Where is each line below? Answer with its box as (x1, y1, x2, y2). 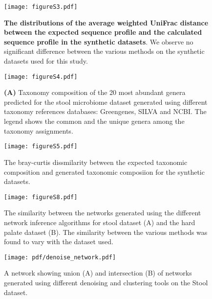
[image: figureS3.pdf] (4, 3, 78, 10)
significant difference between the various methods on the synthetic (4, 46, 205, 56)
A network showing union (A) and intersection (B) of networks (4, 268, 192, 278)
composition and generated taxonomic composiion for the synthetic (4, 166, 205, 177)
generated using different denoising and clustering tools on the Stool (4, 277, 208, 287)
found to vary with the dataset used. (4, 236, 113, 247)
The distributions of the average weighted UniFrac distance (4, 17, 209, 27)
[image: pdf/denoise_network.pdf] (4, 253, 116, 261)
